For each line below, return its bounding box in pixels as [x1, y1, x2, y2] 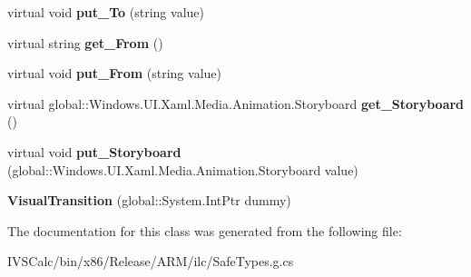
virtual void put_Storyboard [7, 142, 182, 161]
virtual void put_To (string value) [7, 3, 204, 21]
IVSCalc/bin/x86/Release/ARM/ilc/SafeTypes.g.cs [7, 252, 294, 271]
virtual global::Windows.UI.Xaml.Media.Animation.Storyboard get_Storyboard [7, 94, 465, 113]
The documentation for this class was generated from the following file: [7, 221, 402, 240]
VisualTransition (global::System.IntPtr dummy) [7, 191, 291, 210]
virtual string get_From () [7, 33, 163, 52]
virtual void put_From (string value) [7, 64, 221, 83]
